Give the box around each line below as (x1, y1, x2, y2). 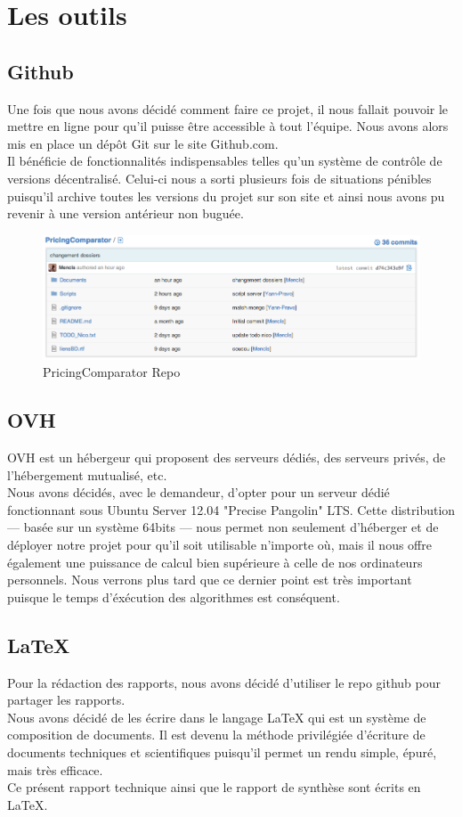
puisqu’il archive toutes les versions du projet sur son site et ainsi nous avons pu (7, 186, 445, 205)
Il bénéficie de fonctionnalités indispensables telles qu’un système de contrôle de (7, 151, 442, 170)
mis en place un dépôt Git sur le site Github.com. (7, 134, 279, 152)
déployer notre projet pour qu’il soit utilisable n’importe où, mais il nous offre (7, 535, 432, 554)
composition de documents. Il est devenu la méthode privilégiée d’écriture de (7, 725, 426, 744)
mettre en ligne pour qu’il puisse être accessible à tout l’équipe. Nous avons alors (7, 117, 449, 135)
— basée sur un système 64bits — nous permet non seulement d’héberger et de (7, 518, 439, 536)
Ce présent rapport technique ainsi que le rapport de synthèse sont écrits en (7, 778, 421, 797)
